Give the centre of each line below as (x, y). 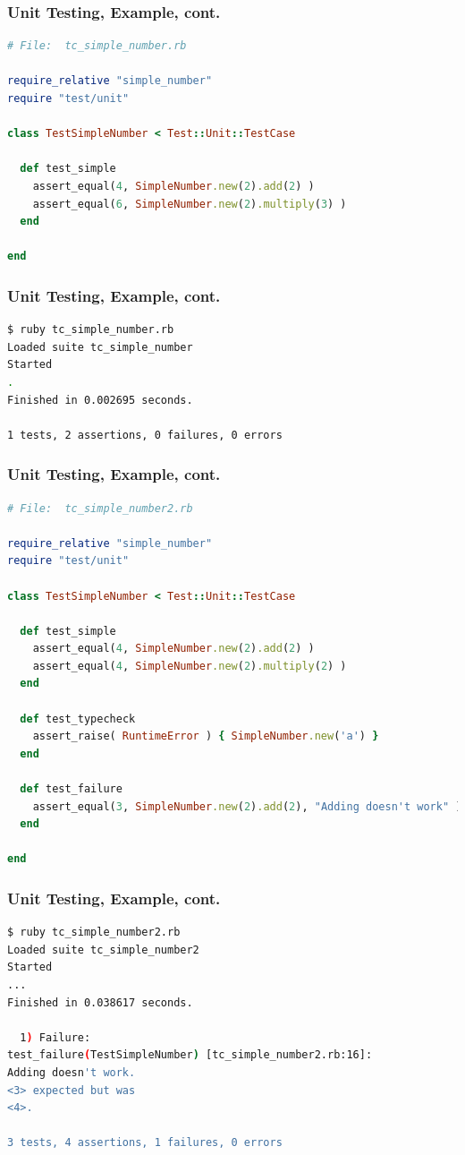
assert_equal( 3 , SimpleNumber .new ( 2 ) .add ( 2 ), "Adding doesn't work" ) (247, 806)
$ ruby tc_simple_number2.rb (94, 933)
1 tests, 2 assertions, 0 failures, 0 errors (145, 435)
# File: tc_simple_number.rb (97, 46)
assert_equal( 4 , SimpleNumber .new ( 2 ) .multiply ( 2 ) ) (190, 666)
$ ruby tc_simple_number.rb (91, 330)
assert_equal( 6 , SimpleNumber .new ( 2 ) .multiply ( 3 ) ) (190, 204)
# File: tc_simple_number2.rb (100, 508)
